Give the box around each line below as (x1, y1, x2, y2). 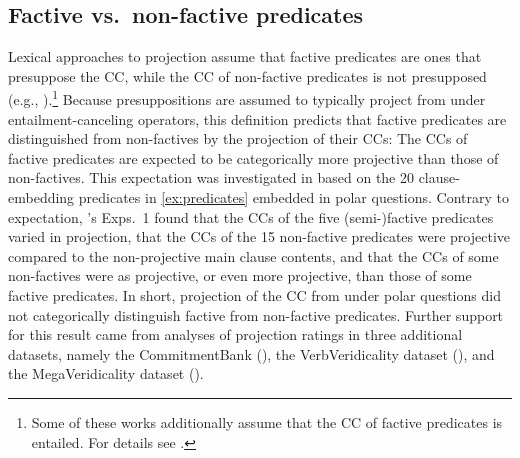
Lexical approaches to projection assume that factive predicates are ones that (8, 46, 482, 67)
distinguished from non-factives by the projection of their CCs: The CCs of (8, 128, 468, 149)
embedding (8, 187, 75, 208)
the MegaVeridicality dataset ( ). (8, 363, 204, 384)
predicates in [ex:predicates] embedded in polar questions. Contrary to (78, 187, 510, 208)
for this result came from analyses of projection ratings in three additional (8, 324, 463, 345)
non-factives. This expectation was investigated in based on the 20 (8, 167, 414, 188)
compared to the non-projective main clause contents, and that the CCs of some (8, 245, 499, 266)
